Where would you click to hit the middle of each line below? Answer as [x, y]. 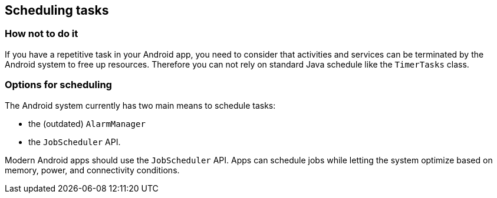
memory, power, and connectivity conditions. [92, 170]
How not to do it [42, 34]
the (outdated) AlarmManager [87, 123]
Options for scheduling [58, 85]
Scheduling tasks [57, 10]
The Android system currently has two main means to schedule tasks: [140, 105]
